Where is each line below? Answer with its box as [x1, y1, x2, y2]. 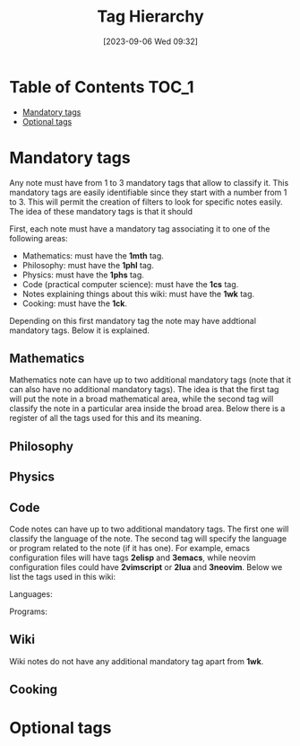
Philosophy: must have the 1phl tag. [21, 259, 154, 270]
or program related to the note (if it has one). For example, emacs [9, 543, 251, 554]
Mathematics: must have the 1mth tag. [21, 250, 164, 261]
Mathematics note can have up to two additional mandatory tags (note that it [9, 374, 292, 385]
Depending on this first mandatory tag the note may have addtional [9, 315, 257, 326]
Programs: [9, 606, 47, 617]
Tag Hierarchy [97, 6, 204, 27]
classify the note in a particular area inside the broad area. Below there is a [9, 403, 286, 414]
